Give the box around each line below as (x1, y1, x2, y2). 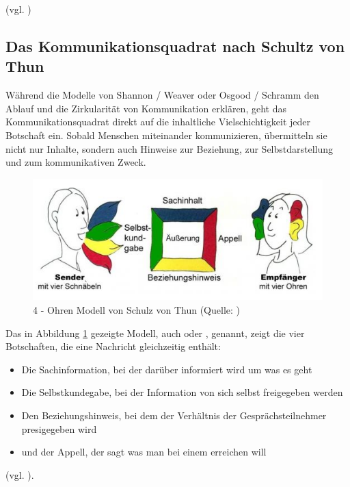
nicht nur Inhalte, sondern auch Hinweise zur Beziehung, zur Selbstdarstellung (5, 141, 334, 155)
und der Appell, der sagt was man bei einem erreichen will (21, 445, 267, 459)
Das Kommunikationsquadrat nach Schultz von (5, 35, 345, 56)
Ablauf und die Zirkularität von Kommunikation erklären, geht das (5, 101, 286, 115)
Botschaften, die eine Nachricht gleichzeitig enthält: (5, 339, 221, 353)
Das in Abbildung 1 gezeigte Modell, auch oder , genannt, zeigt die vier (5, 325, 305, 340)
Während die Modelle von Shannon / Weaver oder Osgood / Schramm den (5, 88, 319, 102)
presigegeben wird (21, 421, 97, 436)
